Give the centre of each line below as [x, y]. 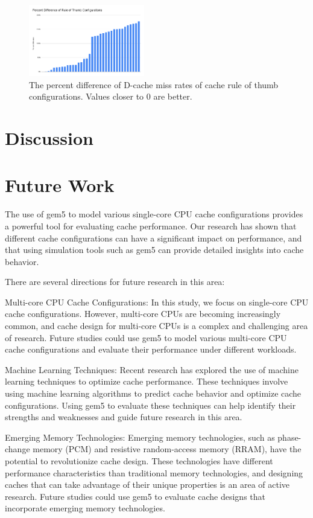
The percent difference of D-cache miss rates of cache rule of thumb [154, 84]
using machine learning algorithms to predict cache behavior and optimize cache [153, 393]
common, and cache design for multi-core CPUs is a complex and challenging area [156, 326]
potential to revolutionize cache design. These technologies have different [139, 461]
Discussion [49, 138]
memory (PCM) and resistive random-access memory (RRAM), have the [167, 449]
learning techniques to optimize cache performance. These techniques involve [147, 381]
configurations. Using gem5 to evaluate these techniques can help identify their [150, 405]
